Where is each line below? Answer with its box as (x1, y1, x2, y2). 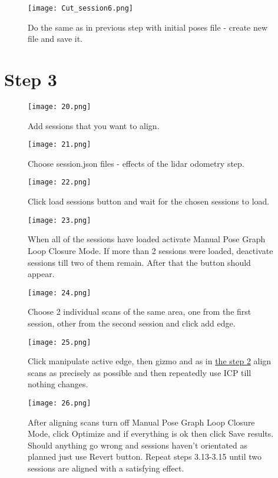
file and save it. (28, 32, 83, 45)
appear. (28, 268, 55, 280)
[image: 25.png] (28, 338, 91, 347)
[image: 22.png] (28, 178, 91, 187)
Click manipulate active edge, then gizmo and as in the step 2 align (28, 355, 272, 367)
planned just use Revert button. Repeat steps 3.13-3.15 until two (28, 450, 262, 463)
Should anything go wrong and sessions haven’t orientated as (28, 439, 248, 451)
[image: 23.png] (28, 216, 91, 225)
